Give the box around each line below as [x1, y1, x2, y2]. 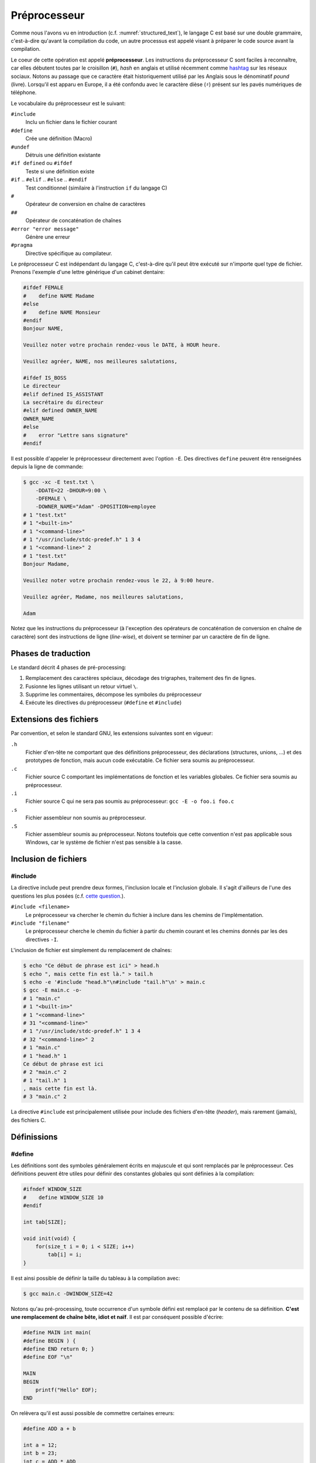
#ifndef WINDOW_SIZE [23, 1186, 82, 1193]
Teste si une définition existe [25, 167, 95, 175]
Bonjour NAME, [23, 325, 64, 332]
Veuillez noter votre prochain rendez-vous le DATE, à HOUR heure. [23, 342, 221, 348]
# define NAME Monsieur [23, 309, 101, 315]
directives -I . [25, 936, 59, 943]
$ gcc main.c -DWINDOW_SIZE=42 [23, 1290, 114, 1297]
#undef [11, 143, 30, 150]
